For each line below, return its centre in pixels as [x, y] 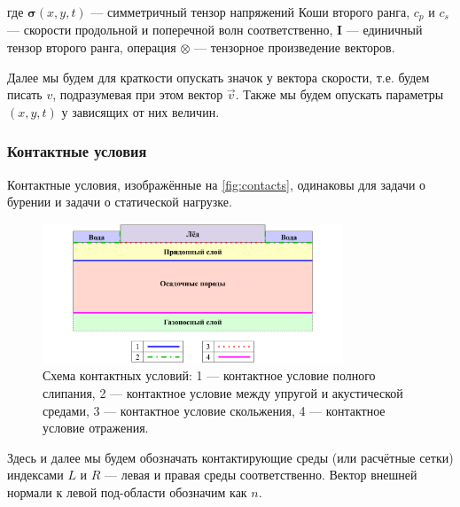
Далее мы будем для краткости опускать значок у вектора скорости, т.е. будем [218, 77]
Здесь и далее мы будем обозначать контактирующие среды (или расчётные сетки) [230, 457]
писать [25, 94]
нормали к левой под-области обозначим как [127, 491]
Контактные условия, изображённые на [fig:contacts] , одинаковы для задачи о [217, 184]
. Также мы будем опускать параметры [339, 94]
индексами [35, 475]
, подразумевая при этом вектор [138, 94]
